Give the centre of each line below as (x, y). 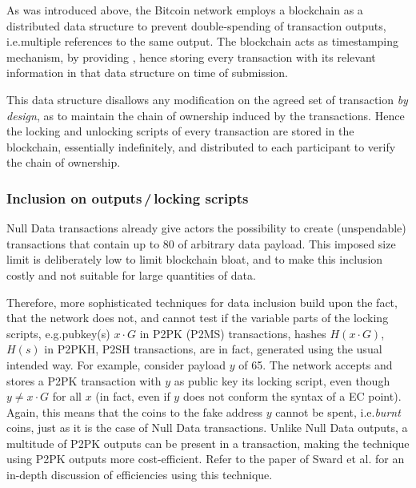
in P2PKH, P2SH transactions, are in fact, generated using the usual (213, 349)
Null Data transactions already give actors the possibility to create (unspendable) (206, 228)
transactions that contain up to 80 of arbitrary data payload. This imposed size (201, 243)
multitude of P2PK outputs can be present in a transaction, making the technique (208, 443)
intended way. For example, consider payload (116, 364)
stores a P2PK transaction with (84, 380)
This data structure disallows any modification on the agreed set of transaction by (207, 99)
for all (67, 396)
